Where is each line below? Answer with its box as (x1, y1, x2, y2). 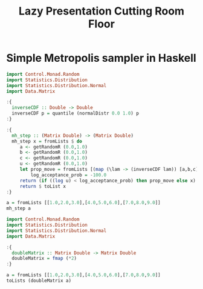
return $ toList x (19, 183, 66, 189)
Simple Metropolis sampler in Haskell (6, 51, 196, 65)
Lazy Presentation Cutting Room (18, 4, 185, 18)
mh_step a (6, 205, 31, 211)
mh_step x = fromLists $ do (11, 138, 83, 144)
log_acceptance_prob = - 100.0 (30, 171, 107, 178)
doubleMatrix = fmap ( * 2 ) (11, 256, 77, 262)
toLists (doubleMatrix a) (6, 277, 71, 284)
